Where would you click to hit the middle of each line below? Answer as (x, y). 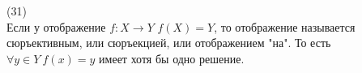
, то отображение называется (285, 26)
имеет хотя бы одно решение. (172, 58)
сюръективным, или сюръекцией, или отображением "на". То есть (169, 43)
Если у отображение (56, 26)
